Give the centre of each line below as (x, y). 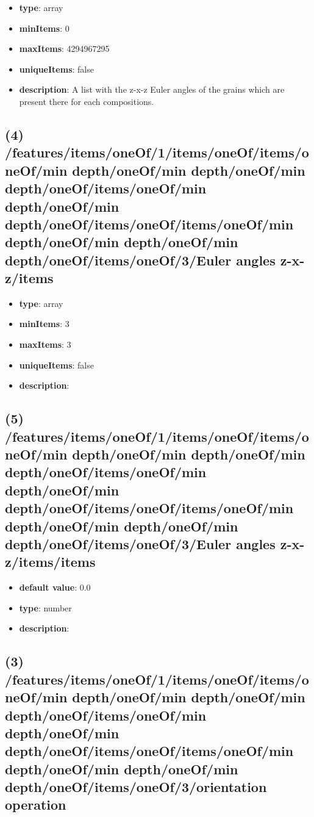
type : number (45, 607)
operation (36, 804)
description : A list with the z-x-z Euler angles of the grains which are (152, 89)
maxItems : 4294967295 (64, 49)
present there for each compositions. (87, 101)
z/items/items (50, 562)
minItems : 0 (44, 28)
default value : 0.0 (55, 587)
